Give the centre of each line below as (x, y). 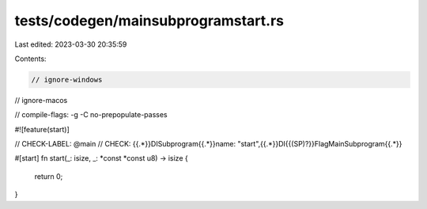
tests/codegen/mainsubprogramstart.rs (149, 21)
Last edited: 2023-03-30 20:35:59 (71, 44)
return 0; (49, 176)
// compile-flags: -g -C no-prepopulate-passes (91, 115)
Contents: (30, 59)
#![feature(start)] (42, 129)
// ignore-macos (41, 100)
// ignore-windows (67, 80)
